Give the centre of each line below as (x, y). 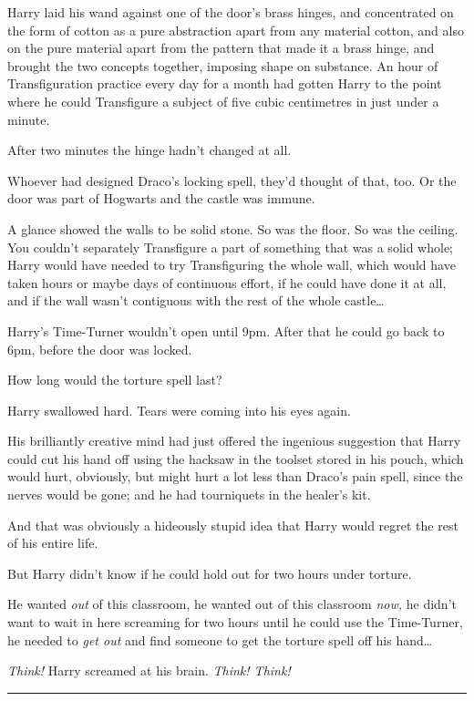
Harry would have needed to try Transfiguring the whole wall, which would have (232, 265)
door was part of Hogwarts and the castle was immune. (161, 198)
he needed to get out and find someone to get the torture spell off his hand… (220, 639)
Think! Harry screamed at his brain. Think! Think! (149, 670)
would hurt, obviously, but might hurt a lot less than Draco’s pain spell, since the (235, 476)
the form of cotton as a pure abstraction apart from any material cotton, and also (236, 30)
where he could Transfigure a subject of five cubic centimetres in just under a (223, 101)
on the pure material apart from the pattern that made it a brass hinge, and (221, 48)
